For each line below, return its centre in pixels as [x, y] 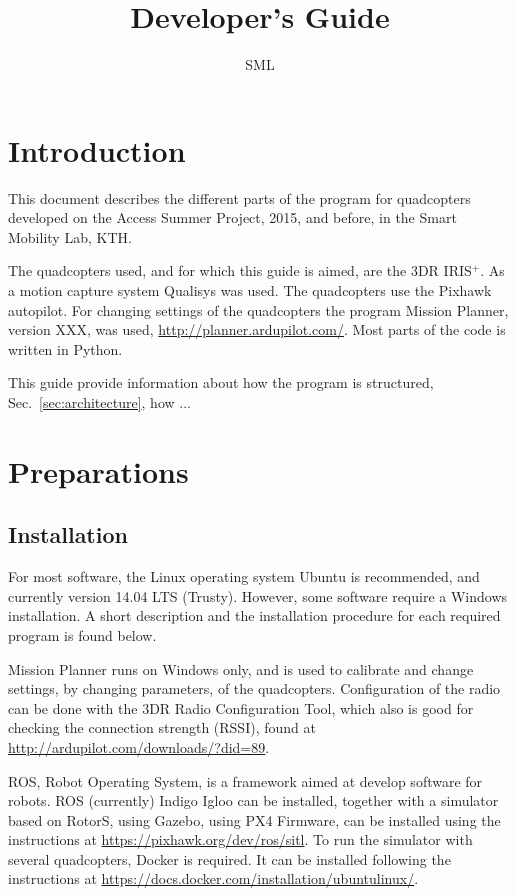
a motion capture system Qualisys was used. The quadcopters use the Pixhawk [250, 290]
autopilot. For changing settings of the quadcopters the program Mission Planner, [258, 309]
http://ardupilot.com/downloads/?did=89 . [139, 746]
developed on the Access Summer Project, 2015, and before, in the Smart [232, 217]
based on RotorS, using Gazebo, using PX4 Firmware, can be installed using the [254, 819]
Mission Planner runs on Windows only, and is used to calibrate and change [241, 668]
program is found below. [82, 634]
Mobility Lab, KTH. [70, 236]
